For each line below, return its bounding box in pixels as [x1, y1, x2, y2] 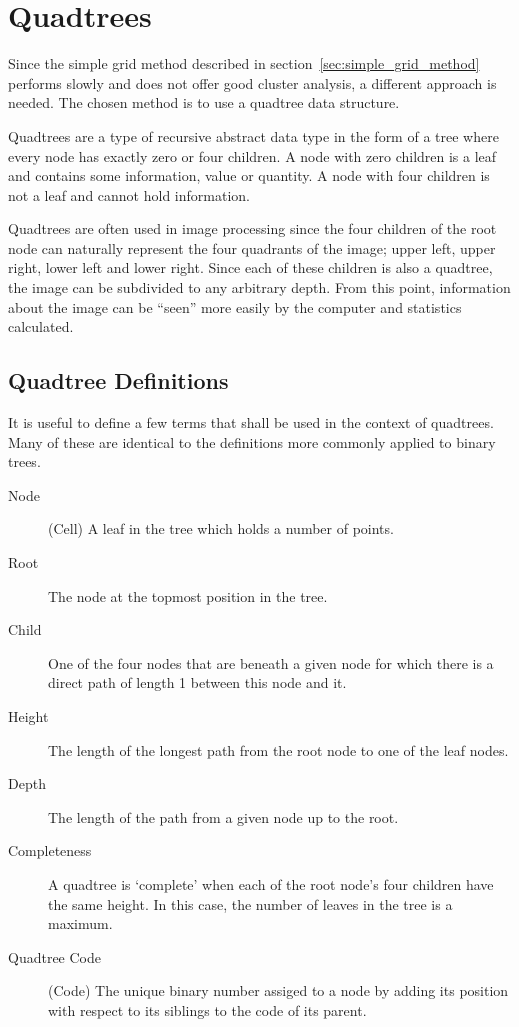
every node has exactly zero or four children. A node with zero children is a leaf [8, 145, 497, 166]
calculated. [8, 316, 74, 337]
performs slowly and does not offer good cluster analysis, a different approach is [8, 72, 497, 93]
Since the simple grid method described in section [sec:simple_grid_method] [8, 53, 480, 74]
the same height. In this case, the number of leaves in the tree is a [48, 893, 453, 914]
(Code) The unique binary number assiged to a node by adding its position [48, 980, 509, 1001]
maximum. [48, 913, 113, 934]
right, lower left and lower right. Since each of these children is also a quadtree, [8, 257, 493, 278]
